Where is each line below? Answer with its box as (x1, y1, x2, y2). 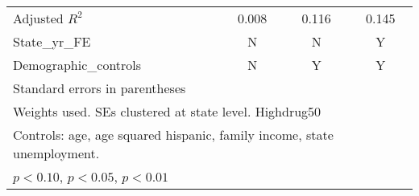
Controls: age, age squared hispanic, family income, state (13, 125, 334, 144)
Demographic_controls (13, 55, 142, 74)
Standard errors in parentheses (13, 79, 186, 97)
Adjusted (13, 9, 64, 27)
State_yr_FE (13, 32, 91, 51)
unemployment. (13, 144, 100, 162)
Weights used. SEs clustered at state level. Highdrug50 (13, 102, 322, 120)
